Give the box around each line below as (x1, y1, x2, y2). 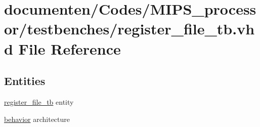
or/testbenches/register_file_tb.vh (4, 18, 255, 39)
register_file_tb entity (4, 96, 74, 107)
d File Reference (4, 38, 121, 59)
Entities (4, 73, 46, 89)
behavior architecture (4, 113, 70, 124)
